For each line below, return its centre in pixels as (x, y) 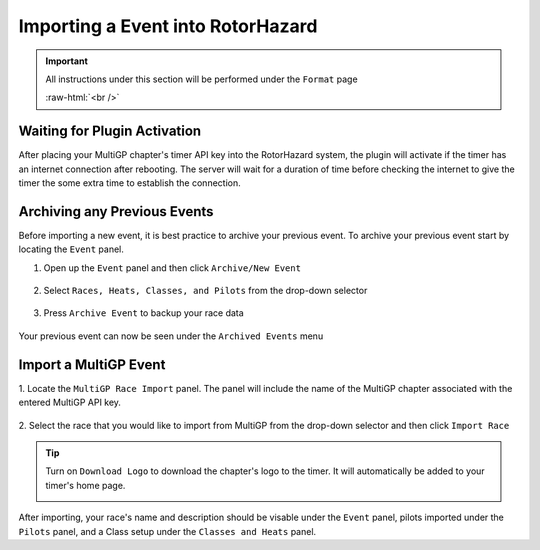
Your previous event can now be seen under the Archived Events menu (171, 336)
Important (67, 61)
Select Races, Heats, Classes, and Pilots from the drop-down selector (205, 291)
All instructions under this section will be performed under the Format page (202, 79)
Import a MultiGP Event (92, 364)
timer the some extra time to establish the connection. (129, 183)
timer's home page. (85, 485)
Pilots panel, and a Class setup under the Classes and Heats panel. (167, 531)
